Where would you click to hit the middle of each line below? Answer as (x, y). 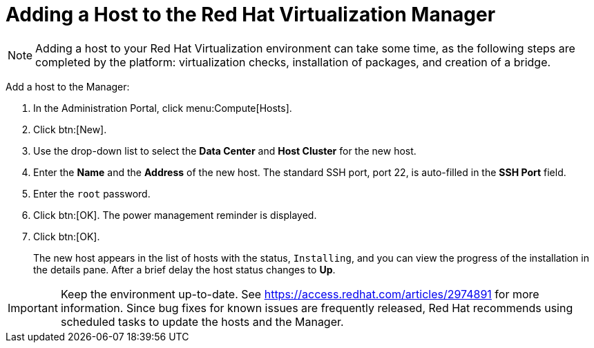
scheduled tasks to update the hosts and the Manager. (202, 321)
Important (33, 308)
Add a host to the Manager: (68, 86)
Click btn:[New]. (70, 129)
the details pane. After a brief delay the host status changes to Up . (184, 269)
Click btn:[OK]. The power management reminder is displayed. (175, 215)
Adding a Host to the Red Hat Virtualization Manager (251, 14)
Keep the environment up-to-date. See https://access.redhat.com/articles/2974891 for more (300, 294)
